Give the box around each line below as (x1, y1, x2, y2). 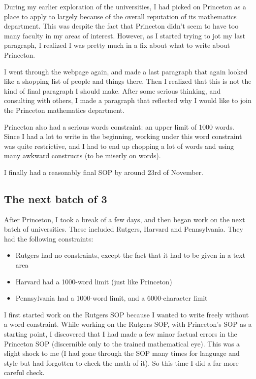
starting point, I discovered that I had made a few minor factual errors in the (4, 329, 237, 339)
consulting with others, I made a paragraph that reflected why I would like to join (4, 95, 252, 105)
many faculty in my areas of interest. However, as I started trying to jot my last (4, 30, 246, 40)
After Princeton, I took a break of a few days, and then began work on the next (4, 214, 245, 224)
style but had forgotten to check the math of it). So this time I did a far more (4, 357, 239, 368)
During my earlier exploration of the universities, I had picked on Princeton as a (4, 1, 247, 11)
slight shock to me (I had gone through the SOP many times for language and (4, 348, 240, 358)
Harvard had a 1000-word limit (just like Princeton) (15, 276, 172, 286)
